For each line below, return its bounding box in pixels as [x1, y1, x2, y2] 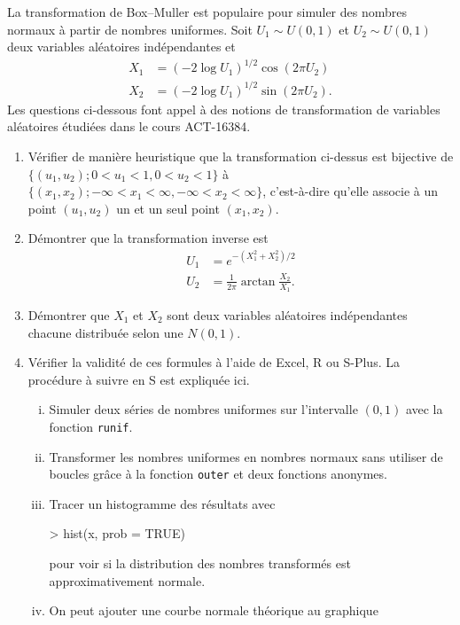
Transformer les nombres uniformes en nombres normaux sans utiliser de [49, 447, 443, 465]
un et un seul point [116, 199, 220, 217]
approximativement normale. [49, 571, 206, 590]
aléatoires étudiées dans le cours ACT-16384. [7, 117, 251, 136]
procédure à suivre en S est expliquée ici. [27, 370, 250, 388]
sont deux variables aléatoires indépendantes [167, 305, 408, 324]
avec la [405, 400, 443, 418]
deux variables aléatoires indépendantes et [7, 37, 236, 56]
